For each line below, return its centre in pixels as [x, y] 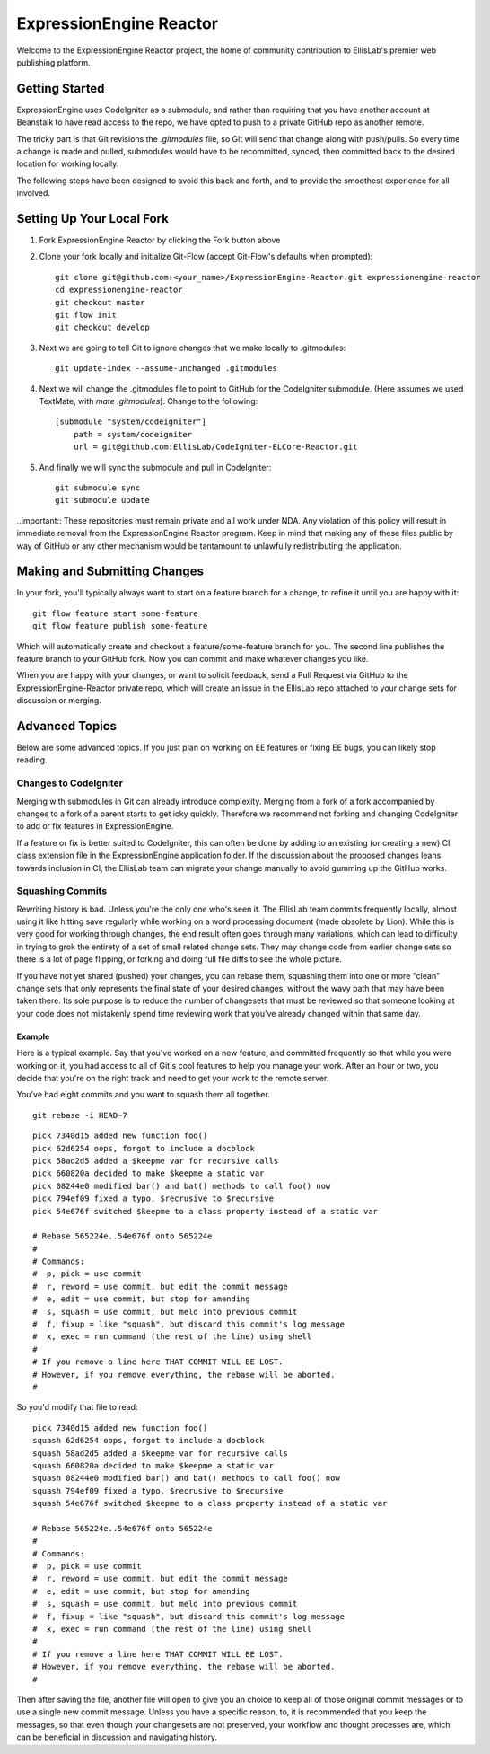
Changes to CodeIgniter [70, 783]
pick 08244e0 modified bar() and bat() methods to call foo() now [182, 1186]
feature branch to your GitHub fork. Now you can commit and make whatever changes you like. [192, 658]
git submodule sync [98, 488]
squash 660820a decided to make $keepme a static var [153, 1465]
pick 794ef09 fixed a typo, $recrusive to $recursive [153, 1199]
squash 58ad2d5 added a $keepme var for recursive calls [161, 1453]
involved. [34, 193]
